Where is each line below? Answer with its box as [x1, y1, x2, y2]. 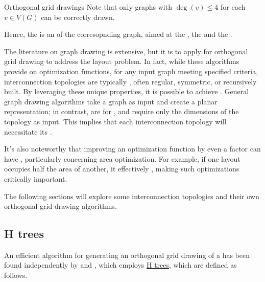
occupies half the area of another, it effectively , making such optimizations [4, 163, 239, 174]
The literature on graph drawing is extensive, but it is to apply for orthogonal [4, 46, 248, 56]
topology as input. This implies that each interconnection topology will [4, 116, 227, 126]
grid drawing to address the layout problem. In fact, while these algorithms [4, 56, 239, 67]
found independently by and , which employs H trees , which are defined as [4, 259, 237, 270]
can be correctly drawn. [41, 11, 115, 22]
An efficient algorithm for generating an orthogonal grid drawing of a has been [4, 249, 250, 260]
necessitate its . [4, 126, 52, 137]
